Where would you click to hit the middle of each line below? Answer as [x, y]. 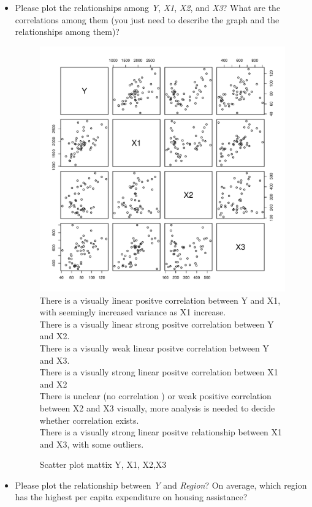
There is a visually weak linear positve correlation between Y [154, 347]
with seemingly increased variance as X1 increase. [133, 312]
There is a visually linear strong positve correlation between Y [157, 324]
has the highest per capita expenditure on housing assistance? [131, 497]
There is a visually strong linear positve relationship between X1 [161, 432]
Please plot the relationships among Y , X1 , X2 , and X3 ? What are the [148, 7]
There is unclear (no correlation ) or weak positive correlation [155, 396]
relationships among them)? [67, 32]
